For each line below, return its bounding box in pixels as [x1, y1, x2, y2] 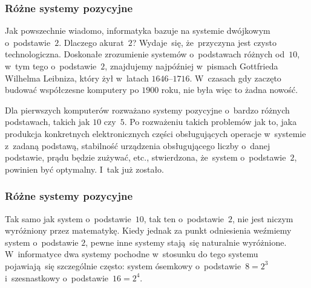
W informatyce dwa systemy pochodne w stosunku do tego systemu [5, 248, 258, 260]
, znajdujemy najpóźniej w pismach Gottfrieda [105, 60, 278, 72]
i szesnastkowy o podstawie [5, 271, 109, 284]
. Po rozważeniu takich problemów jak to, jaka [124, 115, 297, 128]
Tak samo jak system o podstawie [5, 212, 131, 225]
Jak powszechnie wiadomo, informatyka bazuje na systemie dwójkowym [5, 24, 270, 37]
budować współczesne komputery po [5, 83, 139, 96]
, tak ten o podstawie [143, 212, 224, 225]
